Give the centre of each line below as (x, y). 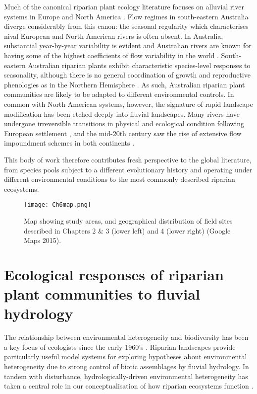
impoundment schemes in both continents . (69, 143)
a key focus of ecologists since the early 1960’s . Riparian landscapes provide (120, 347)
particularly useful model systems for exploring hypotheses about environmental (126, 356)
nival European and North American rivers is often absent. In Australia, (114, 36)
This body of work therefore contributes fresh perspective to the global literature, (128, 159)
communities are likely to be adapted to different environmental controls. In (119, 94)
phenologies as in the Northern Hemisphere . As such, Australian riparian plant (125, 84)
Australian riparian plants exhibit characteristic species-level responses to (139, 65)
